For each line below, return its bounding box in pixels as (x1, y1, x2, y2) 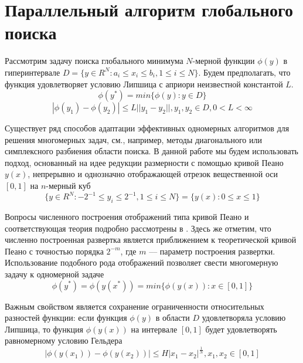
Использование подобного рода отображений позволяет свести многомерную (5, 256, 278, 269)
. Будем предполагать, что (198, 66, 291, 78)
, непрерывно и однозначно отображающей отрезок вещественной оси (28, 168, 278, 180)
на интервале (131, 323, 178, 335)
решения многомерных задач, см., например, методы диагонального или (5, 133, 262, 145)
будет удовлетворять (205, 323, 277, 335)
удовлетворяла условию (202, 311, 286, 324)
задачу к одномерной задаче (5, 267, 104, 280)
